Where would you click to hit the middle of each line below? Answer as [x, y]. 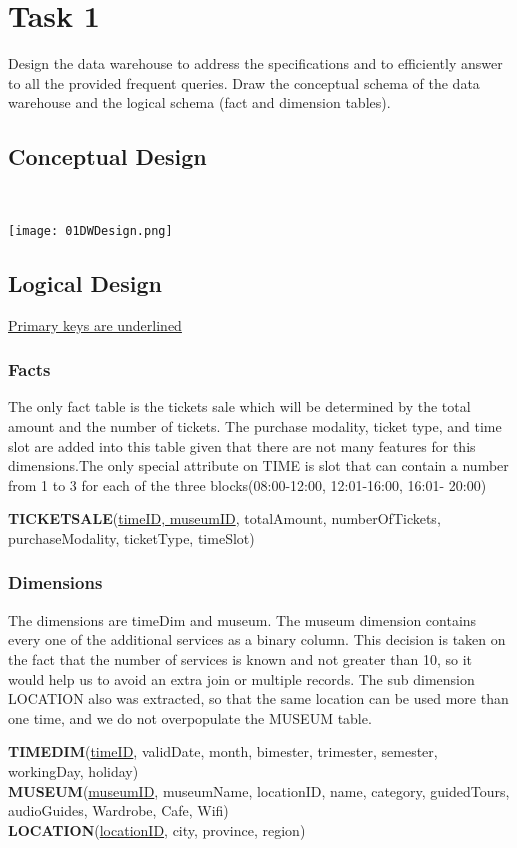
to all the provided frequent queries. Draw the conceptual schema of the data [244, 82]
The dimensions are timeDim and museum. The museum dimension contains [242, 619]
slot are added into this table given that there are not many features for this [242, 445]
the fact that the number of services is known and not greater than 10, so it [240, 658]
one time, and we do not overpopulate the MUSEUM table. [190, 717]
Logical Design [85, 282]
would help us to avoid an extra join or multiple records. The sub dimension [241, 678]
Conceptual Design [107, 156]
